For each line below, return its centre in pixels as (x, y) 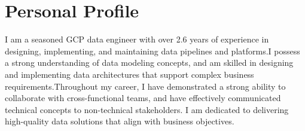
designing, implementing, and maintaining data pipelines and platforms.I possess (152, 51)
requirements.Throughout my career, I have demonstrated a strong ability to (145, 86)
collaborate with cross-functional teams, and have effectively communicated (143, 98)
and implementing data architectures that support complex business (129, 74)
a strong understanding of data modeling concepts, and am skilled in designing (149, 63)
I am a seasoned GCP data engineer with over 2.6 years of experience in (137, 39)
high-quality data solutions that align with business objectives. (120, 121)
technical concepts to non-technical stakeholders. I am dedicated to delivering (147, 109)
